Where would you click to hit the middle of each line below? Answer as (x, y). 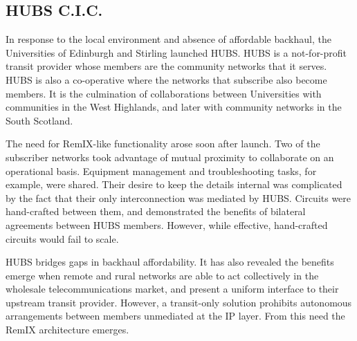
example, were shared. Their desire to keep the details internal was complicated (174, 184)
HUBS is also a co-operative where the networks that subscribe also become (166, 79)
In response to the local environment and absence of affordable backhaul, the (168, 39)
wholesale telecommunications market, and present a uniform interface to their (172, 289)
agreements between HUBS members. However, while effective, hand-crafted (167, 224)
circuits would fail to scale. (62, 238)
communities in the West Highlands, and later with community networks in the (174, 107)
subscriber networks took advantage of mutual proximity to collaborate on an (170, 157)
